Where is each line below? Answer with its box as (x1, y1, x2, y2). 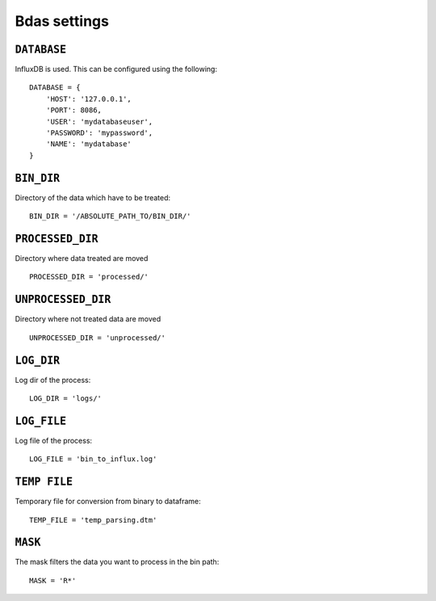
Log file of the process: (15, 435, 93, 445)
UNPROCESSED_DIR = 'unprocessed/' (29, 333, 166, 343)
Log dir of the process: (15, 375, 91, 385)
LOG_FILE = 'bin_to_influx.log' (29, 455, 157, 464)
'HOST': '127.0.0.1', (45, 94, 132, 103)
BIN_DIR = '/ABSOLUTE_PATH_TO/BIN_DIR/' (29, 212, 191, 221)
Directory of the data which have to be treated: (15, 192, 171, 202)
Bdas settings (15, 12, 109, 30)
